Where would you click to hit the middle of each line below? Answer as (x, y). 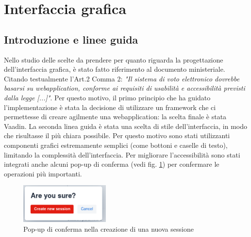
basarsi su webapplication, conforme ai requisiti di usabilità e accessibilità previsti (125, 88)
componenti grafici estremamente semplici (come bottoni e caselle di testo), (116, 145)
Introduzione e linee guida (71, 39)
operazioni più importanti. (43, 173)
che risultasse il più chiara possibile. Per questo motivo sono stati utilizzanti (117, 135)
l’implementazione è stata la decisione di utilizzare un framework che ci (110, 107)
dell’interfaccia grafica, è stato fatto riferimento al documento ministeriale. (115, 69)
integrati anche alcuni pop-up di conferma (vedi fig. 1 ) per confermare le (112, 164)
